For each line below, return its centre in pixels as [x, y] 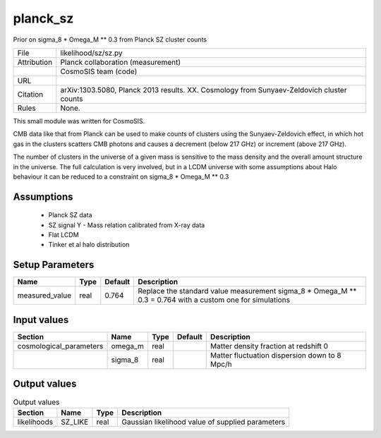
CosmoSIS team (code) [99, 71]
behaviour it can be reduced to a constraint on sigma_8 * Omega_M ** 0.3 [121, 176]
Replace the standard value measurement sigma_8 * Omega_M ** [247, 291]
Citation [30, 94]
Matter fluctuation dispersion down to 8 [276, 355]
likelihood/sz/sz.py [91, 53]
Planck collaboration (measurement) [121, 62]
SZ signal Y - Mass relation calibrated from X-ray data [127, 225]
